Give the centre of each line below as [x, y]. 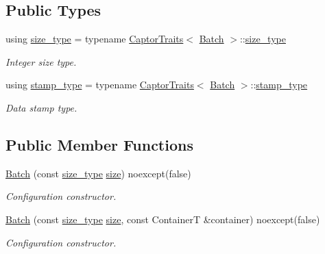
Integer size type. [41, 61]
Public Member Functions [99, 144]
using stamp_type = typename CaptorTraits [100, 85]
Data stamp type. [41, 107]
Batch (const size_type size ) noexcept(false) [98, 173]
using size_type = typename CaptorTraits [95, 39]
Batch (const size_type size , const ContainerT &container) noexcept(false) [163, 219]
